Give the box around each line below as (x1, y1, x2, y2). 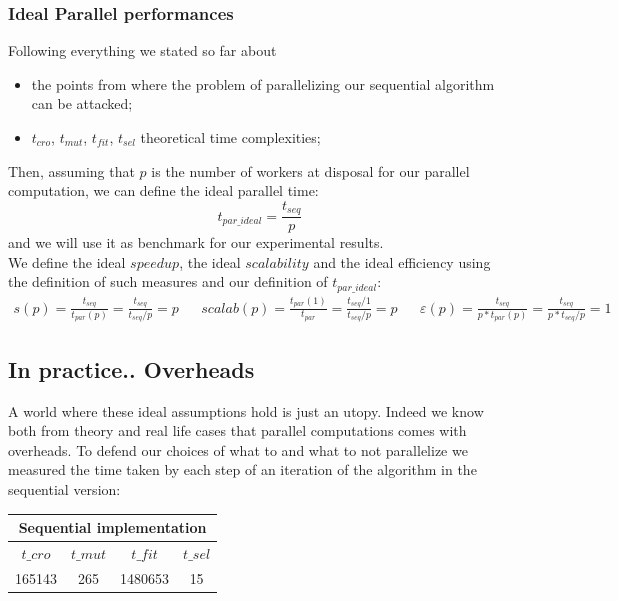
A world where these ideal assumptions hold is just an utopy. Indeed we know (8, 400, 484, 421)
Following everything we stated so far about (8, 40, 277, 61)
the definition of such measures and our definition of (8, 271, 328, 292)
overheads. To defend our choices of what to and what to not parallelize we (8, 439, 468, 460)
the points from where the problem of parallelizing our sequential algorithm (31, 73, 495, 94)
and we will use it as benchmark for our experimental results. (8, 232, 384, 253)
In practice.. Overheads (8, 353, 255, 384)
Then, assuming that (8, 160, 135, 181)
